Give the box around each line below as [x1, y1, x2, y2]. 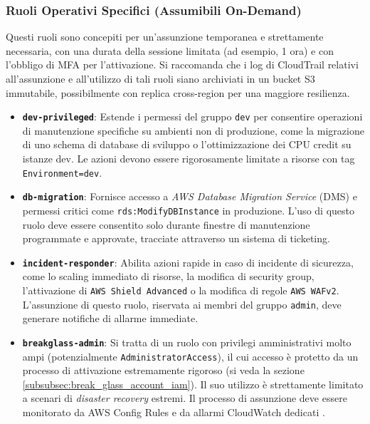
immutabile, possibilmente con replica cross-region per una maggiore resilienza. [6, 85, 350, 100]
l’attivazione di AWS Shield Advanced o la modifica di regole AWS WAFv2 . [22, 283, 339, 298]
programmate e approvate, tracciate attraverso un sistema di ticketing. [22, 231, 330, 246]
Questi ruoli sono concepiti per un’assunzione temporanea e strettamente [6, 29, 324, 44]
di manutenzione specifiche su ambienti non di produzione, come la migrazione [22, 123, 364, 138]
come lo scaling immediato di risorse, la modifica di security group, [22, 269, 314, 284]
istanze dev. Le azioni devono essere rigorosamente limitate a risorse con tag [22, 151, 355, 166]
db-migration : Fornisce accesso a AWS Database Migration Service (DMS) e [22, 189, 357, 204]
